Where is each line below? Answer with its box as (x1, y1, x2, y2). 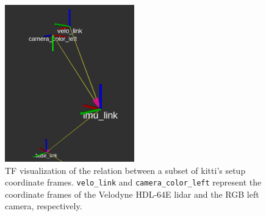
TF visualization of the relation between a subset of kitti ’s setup (5, 164, 246, 176)
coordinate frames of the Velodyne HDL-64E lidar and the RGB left (5, 187, 259, 200)
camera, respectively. (5, 200, 82, 212)
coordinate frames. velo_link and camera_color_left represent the (5, 176, 262, 189)
